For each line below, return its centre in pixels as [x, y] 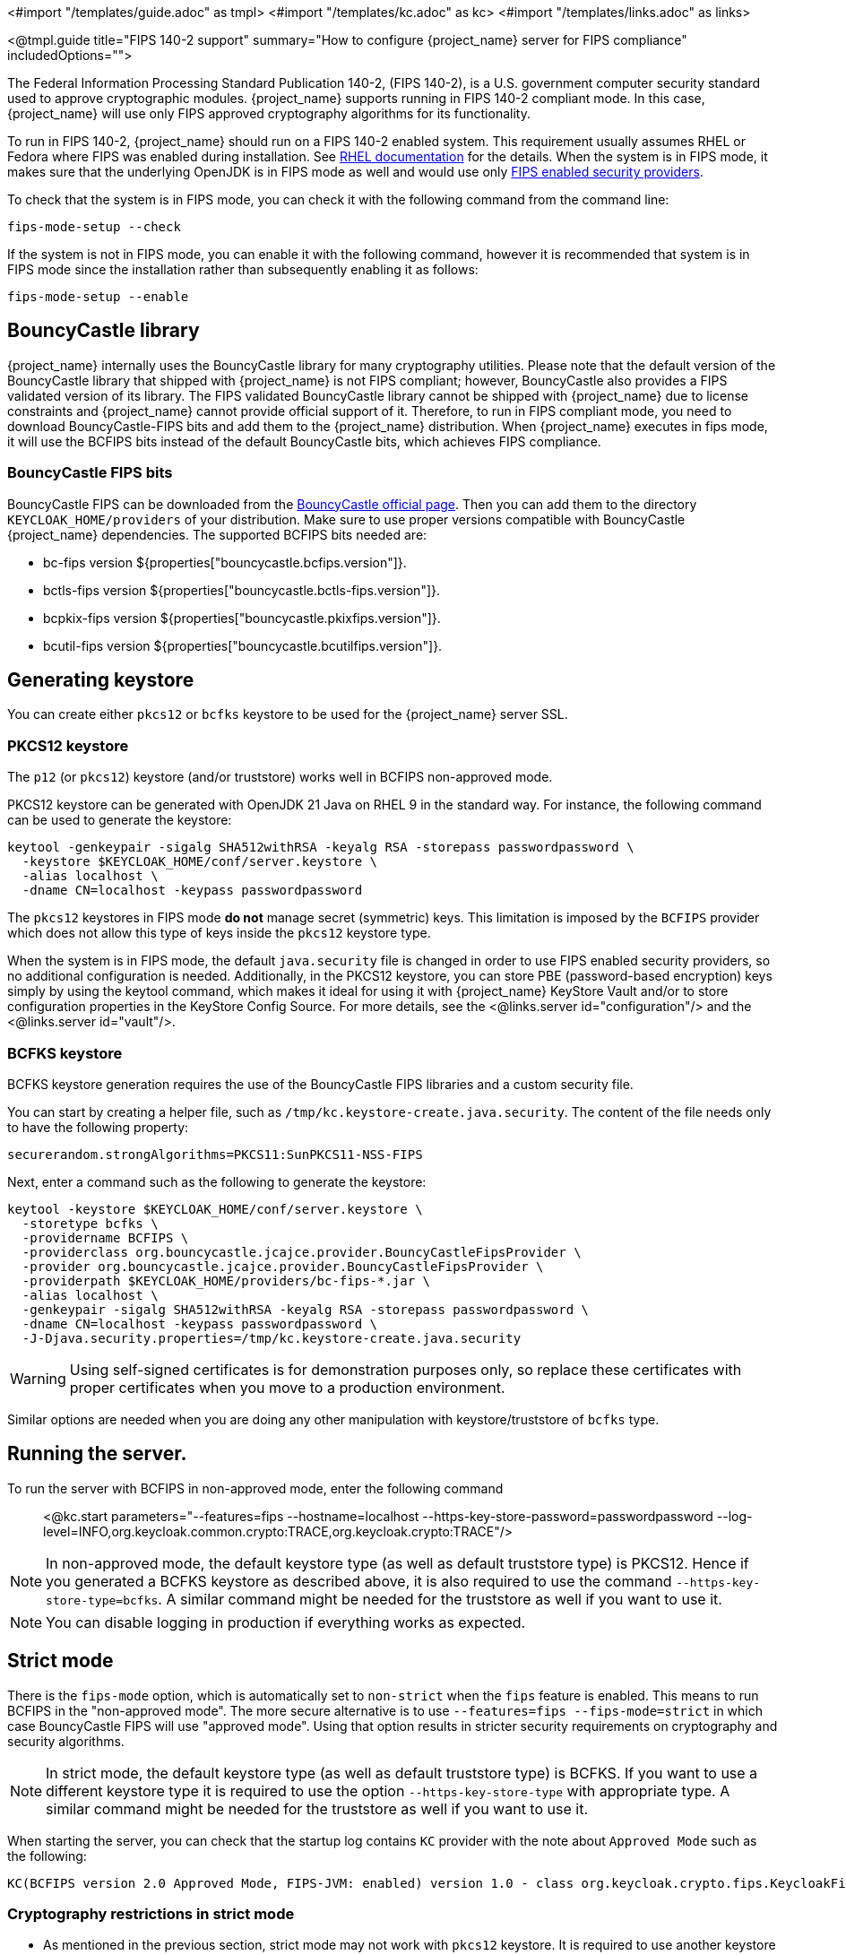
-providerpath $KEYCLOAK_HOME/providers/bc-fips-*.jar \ [226, 1280]
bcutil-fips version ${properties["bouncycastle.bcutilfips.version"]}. [243, 645]
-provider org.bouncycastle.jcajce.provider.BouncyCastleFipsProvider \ [283, 1266]
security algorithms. [66, 1741]
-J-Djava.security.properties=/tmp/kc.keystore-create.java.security [272, 1338]
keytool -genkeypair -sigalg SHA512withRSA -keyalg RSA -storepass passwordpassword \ [321, 848]
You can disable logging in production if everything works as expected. [286, 1622]
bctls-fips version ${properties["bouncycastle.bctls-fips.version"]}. [242, 590]
